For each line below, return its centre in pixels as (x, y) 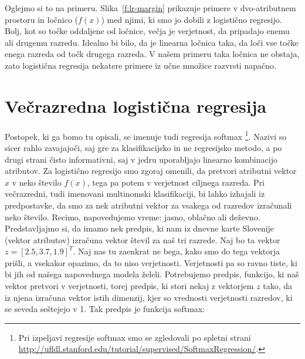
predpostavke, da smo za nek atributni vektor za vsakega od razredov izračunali (148, 205)
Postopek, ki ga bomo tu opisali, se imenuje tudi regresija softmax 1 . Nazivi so (146, 135)
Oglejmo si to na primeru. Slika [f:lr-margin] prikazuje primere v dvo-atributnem (150, 8)
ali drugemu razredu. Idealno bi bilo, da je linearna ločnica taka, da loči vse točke (152, 42)
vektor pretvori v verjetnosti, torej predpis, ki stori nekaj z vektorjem (129, 286)
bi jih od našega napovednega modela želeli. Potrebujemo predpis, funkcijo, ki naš (152, 274)
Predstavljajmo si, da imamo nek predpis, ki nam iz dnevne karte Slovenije (140, 228)
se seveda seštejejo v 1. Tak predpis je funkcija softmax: (105, 309)
